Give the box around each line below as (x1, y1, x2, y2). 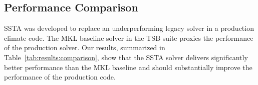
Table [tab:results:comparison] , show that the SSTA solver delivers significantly (4, 52, 248, 62)
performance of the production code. (4, 72, 116, 82)
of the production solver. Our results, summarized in (4, 42, 165, 53)
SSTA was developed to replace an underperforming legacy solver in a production (4, 23, 254, 33)
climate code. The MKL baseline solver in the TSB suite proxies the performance (4, 32, 253, 43)
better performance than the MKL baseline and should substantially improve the (4, 62, 252, 72)
